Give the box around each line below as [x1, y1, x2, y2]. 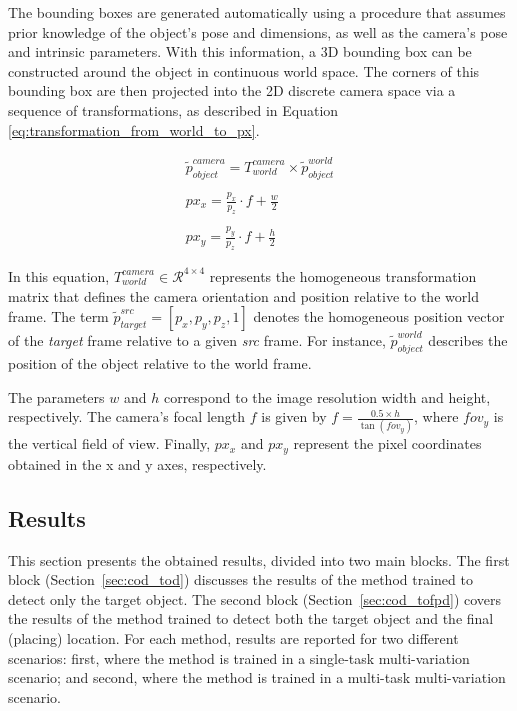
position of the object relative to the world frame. [8, 352, 312, 373]
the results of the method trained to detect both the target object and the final [8, 608, 494, 629]
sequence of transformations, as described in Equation [8, 99, 339, 120]
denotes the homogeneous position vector [253, 306, 505, 327]
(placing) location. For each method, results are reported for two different [8, 628, 459, 649]
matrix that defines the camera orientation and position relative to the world [8, 285, 479, 306]
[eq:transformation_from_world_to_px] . [8, 119, 260, 140]
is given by [261, 406, 327, 427]
